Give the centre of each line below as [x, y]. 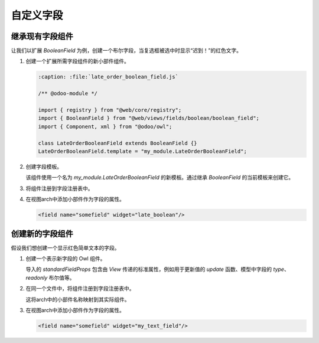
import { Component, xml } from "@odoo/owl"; [105, 126]
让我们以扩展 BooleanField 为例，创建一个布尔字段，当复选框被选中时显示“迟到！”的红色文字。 [126, 51]
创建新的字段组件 [42, 233]
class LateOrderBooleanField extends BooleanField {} [118, 143]
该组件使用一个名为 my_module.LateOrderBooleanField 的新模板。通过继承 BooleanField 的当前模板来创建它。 [160, 178]
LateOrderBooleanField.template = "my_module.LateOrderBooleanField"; [143, 151]
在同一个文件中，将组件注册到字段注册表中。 [80, 289]
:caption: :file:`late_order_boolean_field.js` [108, 77]
